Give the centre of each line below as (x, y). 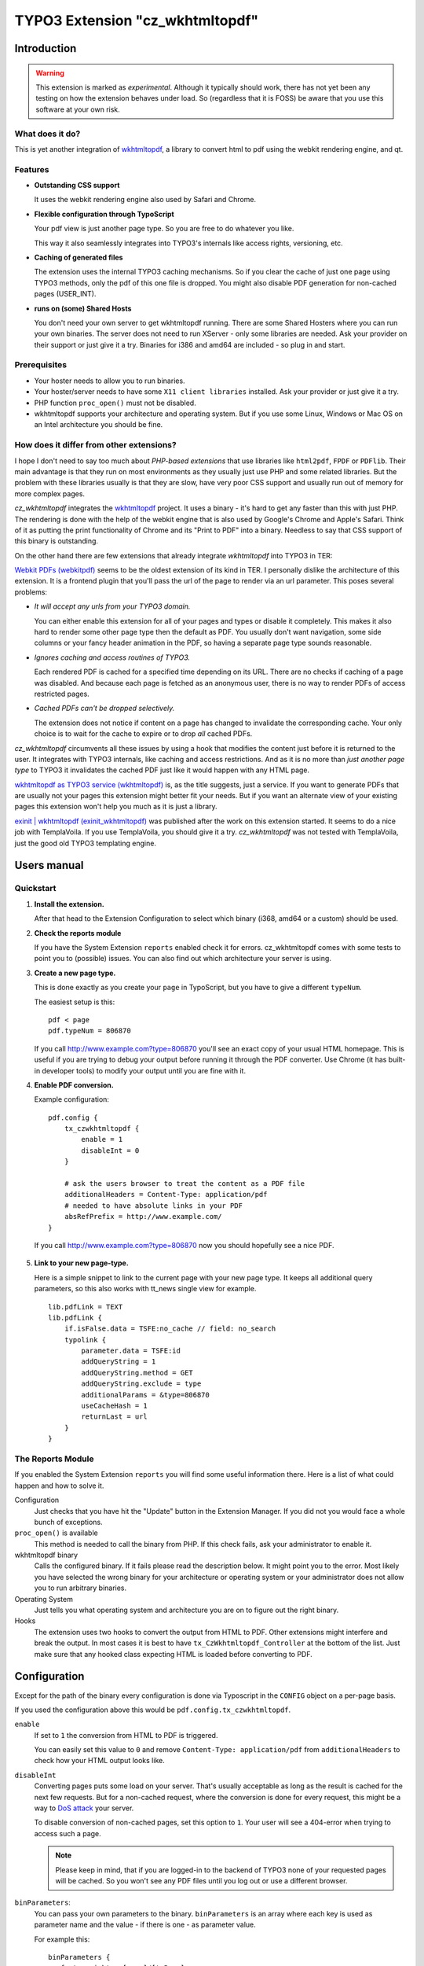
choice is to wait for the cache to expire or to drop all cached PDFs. (143, 734)
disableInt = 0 (110, 1151)
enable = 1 (102, 1139)
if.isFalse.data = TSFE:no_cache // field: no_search (170, 1329)
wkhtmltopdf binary (46, 1555)
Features (32, 169)
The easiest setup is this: (75, 1002)
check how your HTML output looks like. (99, 1761)
